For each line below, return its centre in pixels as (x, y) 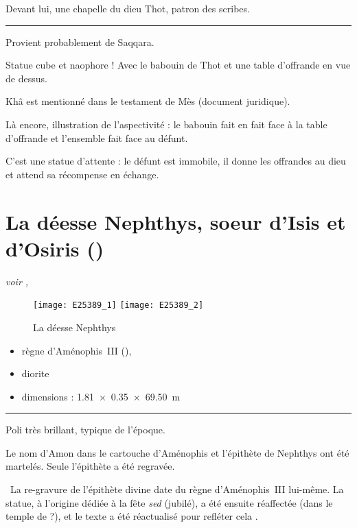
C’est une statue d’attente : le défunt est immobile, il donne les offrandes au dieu (176, 161)
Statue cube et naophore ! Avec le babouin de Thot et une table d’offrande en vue (178, 65)
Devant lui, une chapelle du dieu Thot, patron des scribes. (128, 8)
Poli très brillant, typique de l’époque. (85, 430)
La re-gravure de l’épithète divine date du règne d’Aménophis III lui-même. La (177, 489)
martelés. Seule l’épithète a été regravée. (90, 466)
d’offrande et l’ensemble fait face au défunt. (97, 137)
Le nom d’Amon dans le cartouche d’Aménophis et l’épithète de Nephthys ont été (177, 452)
